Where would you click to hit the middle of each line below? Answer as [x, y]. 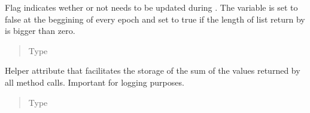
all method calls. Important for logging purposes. [95, 82]
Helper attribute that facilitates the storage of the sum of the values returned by [153, 70]
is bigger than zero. [40, 31]
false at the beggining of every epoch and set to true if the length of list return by [155, 19]
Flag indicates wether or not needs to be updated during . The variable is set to [151, 7]
